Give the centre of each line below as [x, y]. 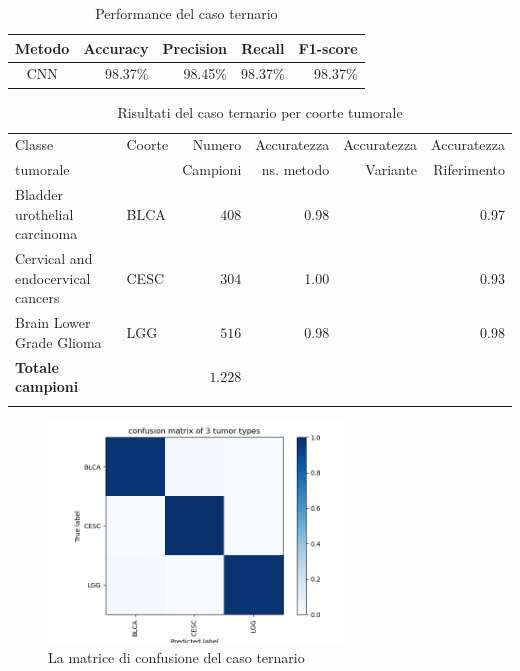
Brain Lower [53, 322]
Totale [37, 366]
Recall [263, 47]
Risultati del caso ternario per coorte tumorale [260, 111]
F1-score [328, 47]
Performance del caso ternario [186, 13]
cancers [37, 297]
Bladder [39, 194]
